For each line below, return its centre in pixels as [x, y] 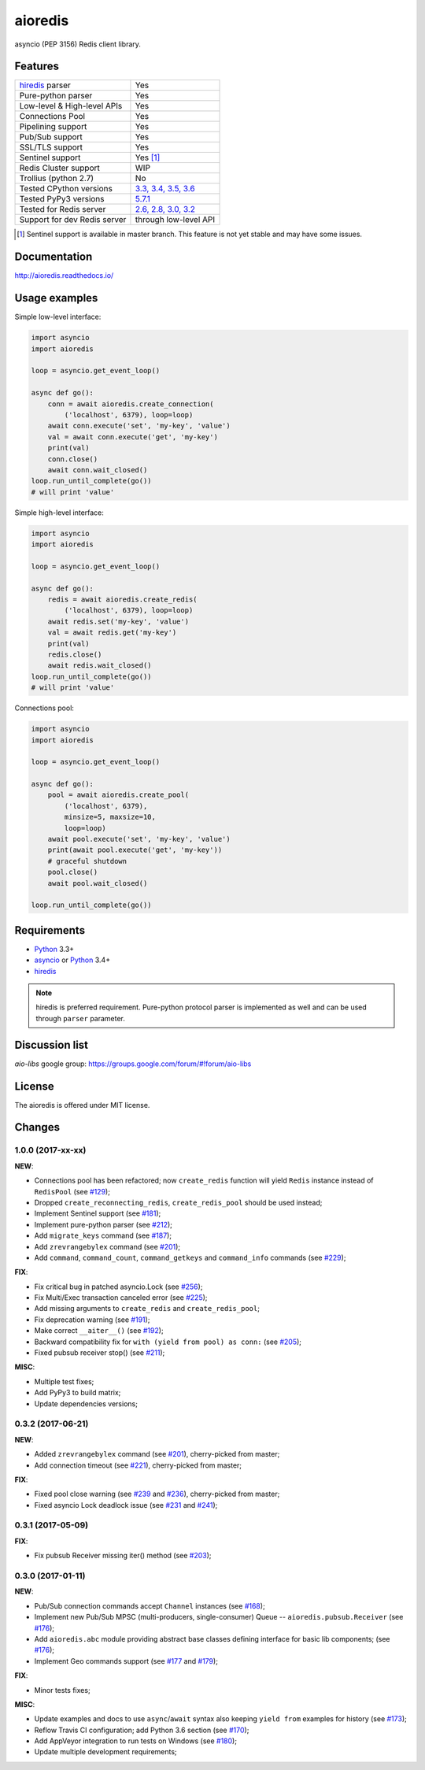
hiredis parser [45, 85]
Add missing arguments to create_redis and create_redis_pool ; [147, 1309]
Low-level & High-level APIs [71, 106]
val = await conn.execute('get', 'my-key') [133, 437]
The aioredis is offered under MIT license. [82, 1105]
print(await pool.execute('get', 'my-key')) [135, 850]
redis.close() [75, 654]
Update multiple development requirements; [105, 1752]
